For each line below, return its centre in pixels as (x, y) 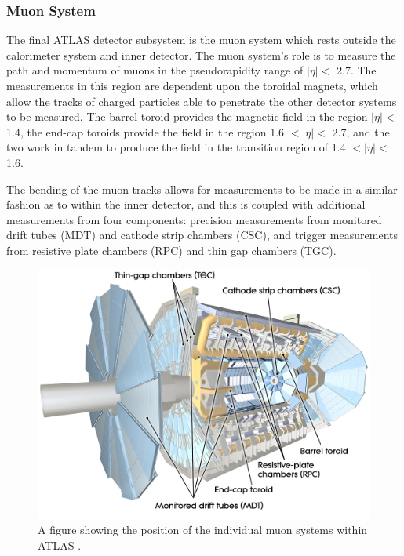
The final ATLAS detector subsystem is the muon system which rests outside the (201, 40)
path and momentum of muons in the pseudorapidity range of (155, 70)
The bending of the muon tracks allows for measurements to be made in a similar (202, 189)
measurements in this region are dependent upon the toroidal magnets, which (192, 85)
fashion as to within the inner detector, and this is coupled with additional (186, 204)
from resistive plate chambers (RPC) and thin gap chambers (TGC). (171, 250)
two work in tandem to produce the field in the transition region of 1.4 (176, 147)
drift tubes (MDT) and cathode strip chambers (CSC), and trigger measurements (202, 235)
